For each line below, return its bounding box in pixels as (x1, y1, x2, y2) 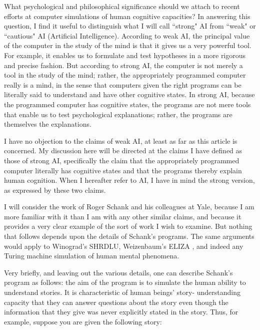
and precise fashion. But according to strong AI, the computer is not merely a (4, 60, 243, 70)
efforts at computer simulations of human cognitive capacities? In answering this (4, 11, 250, 21)
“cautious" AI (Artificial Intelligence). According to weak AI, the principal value (4, 30, 250, 41)
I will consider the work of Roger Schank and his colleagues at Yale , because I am (4, 201, 254, 212)
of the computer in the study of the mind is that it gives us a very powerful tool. (4, 40, 251, 51)
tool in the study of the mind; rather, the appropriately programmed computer (4, 70, 246, 80)
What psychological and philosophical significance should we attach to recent (4, 1, 240, 11)
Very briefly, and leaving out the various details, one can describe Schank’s (4, 267, 233, 277)
